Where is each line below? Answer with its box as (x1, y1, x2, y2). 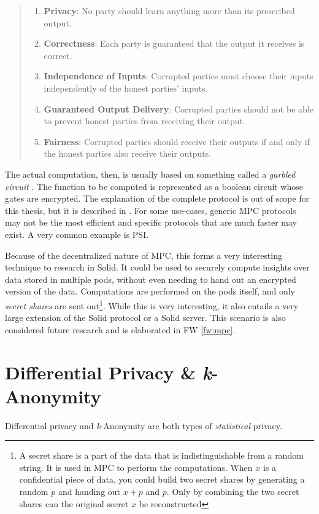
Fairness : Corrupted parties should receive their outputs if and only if (44, 135, 310, 148)
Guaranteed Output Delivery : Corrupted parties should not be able (44, 102, 313, 115)
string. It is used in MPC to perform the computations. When (19, 461, 253, 473)
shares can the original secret (19, 497, 129, 510)
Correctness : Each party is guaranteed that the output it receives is (44, 37, 305, 50)
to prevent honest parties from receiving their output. (44, 114, 245, 127)
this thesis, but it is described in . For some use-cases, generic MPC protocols (5, 204, 296, 216)
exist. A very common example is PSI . (5, 227, 149, 240)
